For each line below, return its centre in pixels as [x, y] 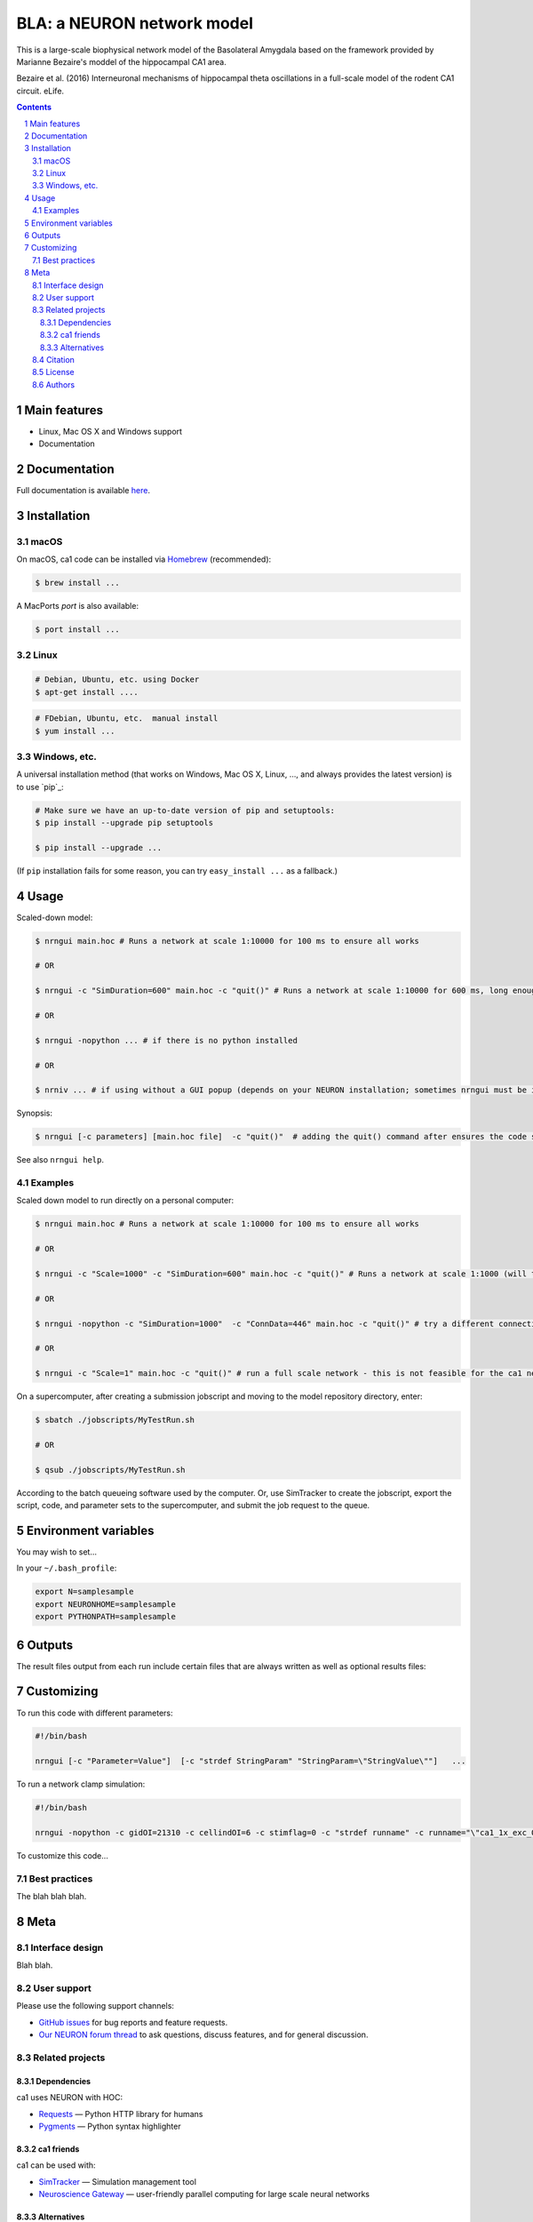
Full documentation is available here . [84, 490]
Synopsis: [35, 1113]
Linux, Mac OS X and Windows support [110, 431]
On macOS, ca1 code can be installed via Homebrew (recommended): [144, 559]
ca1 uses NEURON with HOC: [70, 2098]
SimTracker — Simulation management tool [118, 2181]
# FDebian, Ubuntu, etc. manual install [127, 719]
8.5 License [53, 372]
